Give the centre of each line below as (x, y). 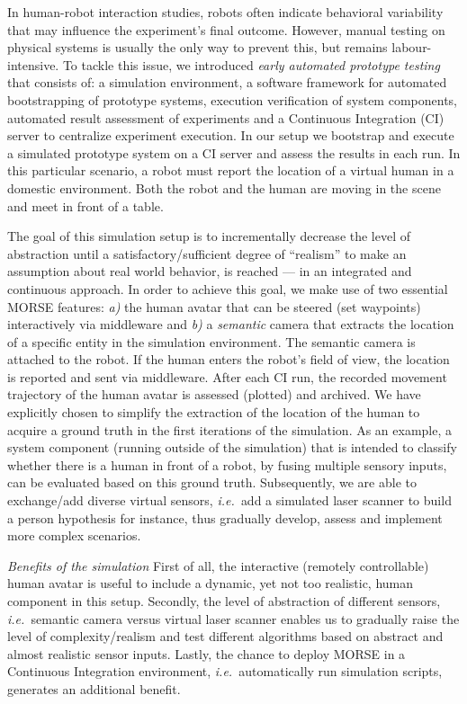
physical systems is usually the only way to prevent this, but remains (198, 47)
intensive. (33, 64)
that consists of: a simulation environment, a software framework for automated (227, 82)
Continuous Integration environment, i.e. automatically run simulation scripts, (225, 671)
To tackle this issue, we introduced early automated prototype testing (251, 64)
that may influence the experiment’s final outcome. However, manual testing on (226, 29)
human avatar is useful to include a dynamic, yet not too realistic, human (211, 583)
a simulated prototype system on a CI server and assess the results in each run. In (234, 152)
